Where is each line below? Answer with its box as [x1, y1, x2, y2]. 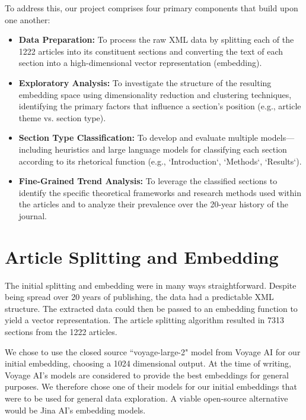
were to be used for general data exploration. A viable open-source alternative [5, 391, 288, 404]
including [18, 143, 52, 155]
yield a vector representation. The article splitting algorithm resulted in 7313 [5, 314, 285, 326]
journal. [18, 209, 47, 222]
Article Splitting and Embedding [5, 244, 279, 269]
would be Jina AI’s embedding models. [5, 403, 146, 416]
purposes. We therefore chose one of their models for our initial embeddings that [5, 380, 297, 393]
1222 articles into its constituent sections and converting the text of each [18, 45, 283, 57]
